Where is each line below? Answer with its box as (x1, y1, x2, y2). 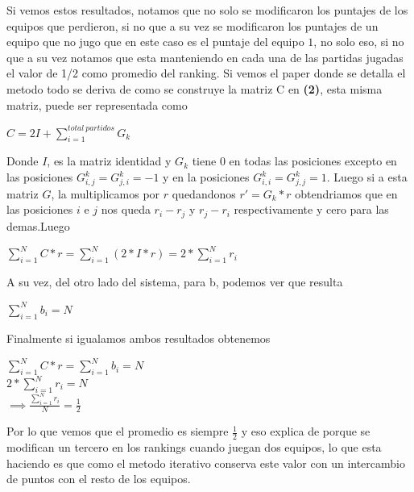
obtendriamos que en (295, 185, 398, 202)
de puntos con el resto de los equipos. (6, 470, 191, 487)
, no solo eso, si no (313, 33, 404, 50)
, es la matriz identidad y (47, 152, 172, 169)
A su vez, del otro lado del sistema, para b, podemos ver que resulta (6, 273, 343, 290)
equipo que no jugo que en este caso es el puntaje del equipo (6, 33, 304, 50)
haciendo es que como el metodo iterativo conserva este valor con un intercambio (6, 454, 405, 471)
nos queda (101, 201, 151, 218)
